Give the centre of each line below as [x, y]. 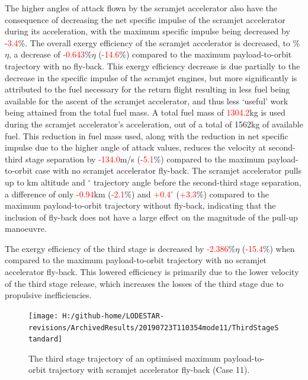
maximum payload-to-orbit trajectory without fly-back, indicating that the [140, 205]
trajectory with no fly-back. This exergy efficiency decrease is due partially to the [153, 66]
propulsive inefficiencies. [48, 295]
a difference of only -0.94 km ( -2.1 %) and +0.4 [88, 194]
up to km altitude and [45, 182]
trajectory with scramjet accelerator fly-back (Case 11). [149, 370]
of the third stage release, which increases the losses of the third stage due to [144, 283]
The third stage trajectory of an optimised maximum [125, 358]
